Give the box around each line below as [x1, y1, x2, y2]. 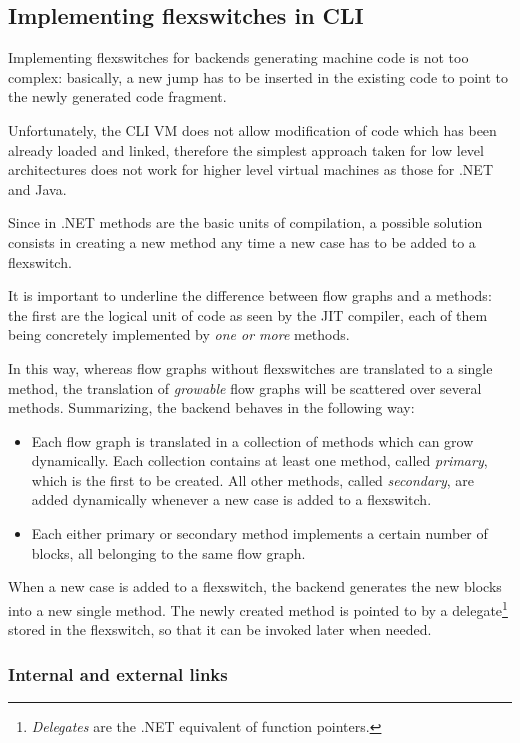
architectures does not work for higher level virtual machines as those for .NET [8, 159, 494, 180]
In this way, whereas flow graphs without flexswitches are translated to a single [8, 357, 493, 378]
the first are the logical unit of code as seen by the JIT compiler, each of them [8, 304, 488, 325]
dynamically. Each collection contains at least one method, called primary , [31, 450, 488, 471]
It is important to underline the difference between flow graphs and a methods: [8, 285, 492, 306]
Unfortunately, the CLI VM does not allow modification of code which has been [8, 119, 497, 140]
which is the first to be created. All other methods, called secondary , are [31, 469, 475, 490]
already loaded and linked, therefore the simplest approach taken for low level [8, 139, 484, 160]
